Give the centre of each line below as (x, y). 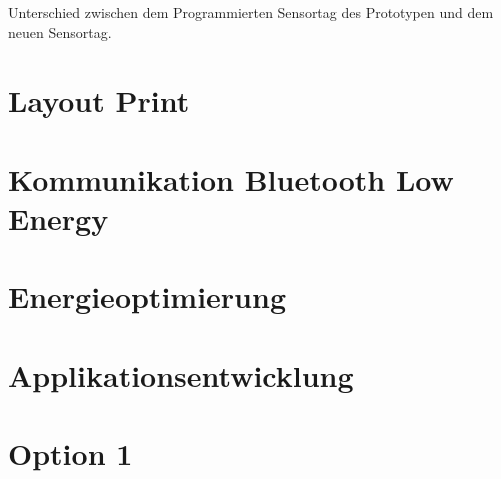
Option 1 (70, 453)
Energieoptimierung (147, 296)
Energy (58, 217)
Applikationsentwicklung (181, 374)
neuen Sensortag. (60, 31)
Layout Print (99, 100)
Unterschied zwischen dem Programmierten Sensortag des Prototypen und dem (251, 12)
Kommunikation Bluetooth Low (231, 178)
